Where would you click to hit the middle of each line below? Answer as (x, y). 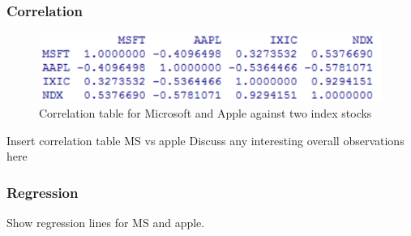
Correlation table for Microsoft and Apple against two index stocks (205, 112)
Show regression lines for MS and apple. (106, 222)
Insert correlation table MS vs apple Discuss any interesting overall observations (205, 140)
